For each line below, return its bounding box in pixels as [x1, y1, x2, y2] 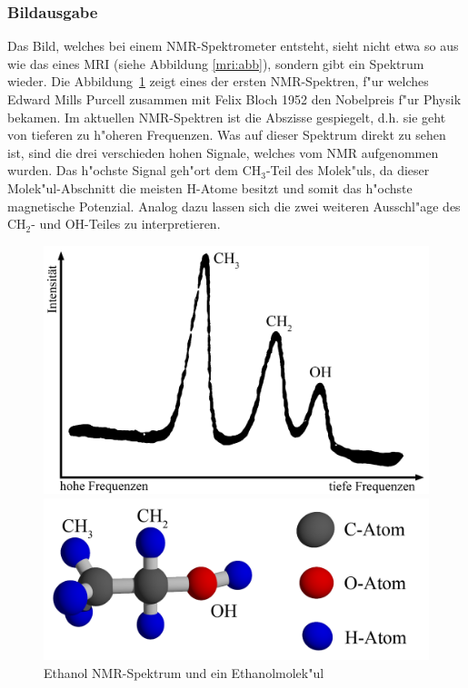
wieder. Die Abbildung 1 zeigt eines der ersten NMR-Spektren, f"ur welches [7, 72, 429, 91]
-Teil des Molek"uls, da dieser [265, 161, 430, 180]
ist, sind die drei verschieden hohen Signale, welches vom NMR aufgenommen [7, 143, 439, 162]
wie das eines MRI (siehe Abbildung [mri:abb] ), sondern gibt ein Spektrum [7, 54, 424, 73]
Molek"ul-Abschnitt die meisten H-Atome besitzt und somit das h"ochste [7, 178, 413, 197]
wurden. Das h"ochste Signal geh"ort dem [7, 161, 238, 180]
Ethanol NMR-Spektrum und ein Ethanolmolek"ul [44, 663, 324, 682]
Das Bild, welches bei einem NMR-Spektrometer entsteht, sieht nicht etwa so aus [7, 36, 459, 55]
